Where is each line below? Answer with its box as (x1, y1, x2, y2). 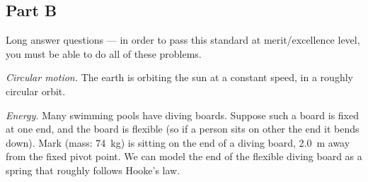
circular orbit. (6, 83, 66, 98)
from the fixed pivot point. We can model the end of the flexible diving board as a (6, 149, 362, 164)
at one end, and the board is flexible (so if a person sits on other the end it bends (6, 121, 360, 136)
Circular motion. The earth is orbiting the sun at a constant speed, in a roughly (6, 70, 353, 85)
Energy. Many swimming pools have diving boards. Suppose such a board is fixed (6, 107, 360, 122)
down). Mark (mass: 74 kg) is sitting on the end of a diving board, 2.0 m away (6, 135, 350, 150)
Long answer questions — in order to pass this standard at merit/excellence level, (6, 32, 360, 47)
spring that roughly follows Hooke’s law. (6, 162, 180, 177)
